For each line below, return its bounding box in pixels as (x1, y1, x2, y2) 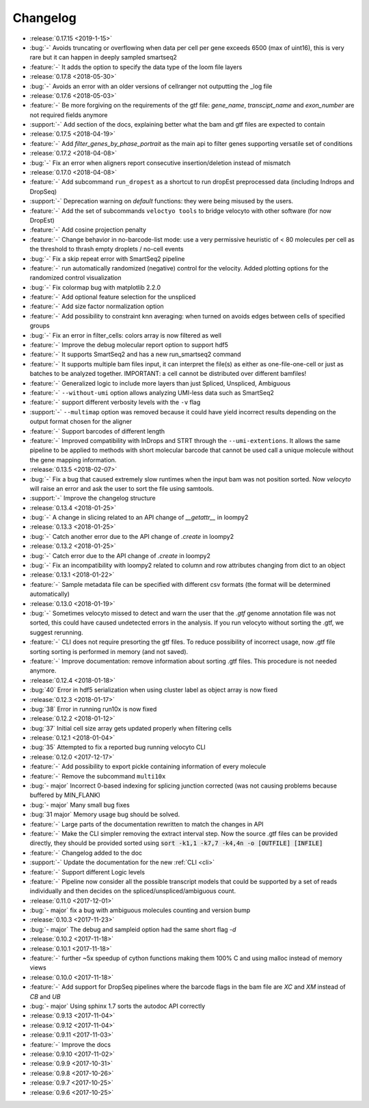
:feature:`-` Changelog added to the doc (29, 848, 143, 857)
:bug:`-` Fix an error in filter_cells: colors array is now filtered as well (29, 331, 222, 339)
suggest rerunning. (29, 628, 83, 636)
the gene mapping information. (29, 455, 117, 464)
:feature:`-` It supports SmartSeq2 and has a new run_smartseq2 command (29, 350, 242, 359)
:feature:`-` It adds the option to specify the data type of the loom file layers (29, 62, 243, 71)
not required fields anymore (29, 110, 109, 119)
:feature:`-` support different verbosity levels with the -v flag (29, 398, 201, 407)
